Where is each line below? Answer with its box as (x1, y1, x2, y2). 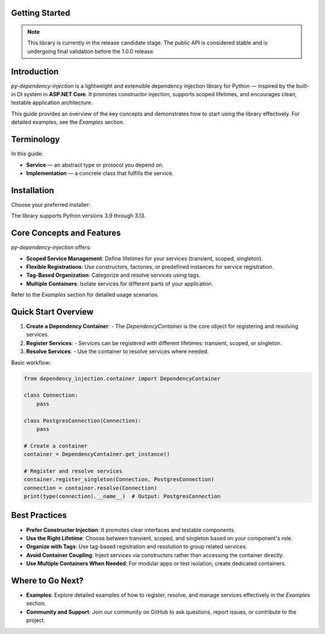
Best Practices (11, 510, 67, 520)
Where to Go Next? (11, 575, 84, 586)
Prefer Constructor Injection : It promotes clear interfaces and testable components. (26, 526, 236, 534)
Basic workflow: (11, 359, 51, 366)
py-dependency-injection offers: (11, 244, 91, 251)
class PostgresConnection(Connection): (23, 417, 141, 424)
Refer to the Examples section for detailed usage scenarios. (11, 291, 159, 298)
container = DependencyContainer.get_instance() (23, 451, 170, 458)
